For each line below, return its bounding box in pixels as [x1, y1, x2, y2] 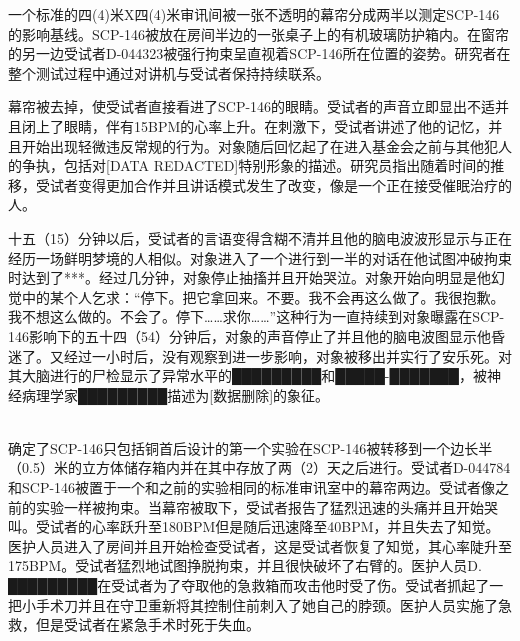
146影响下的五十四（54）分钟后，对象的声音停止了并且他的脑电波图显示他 [8, 325, 491, 346]
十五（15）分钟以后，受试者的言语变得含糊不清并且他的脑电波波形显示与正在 [8, 227, 512, 248]
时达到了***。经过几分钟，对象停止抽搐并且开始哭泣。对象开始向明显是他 [8, 267, 491, 288]
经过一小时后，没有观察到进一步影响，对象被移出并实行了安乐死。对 [63, 345, 512, 366]
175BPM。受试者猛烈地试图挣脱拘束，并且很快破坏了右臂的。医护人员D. [8, 555, 482, 576]
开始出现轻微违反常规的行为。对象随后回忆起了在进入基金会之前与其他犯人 [21, 135, 512, 156]
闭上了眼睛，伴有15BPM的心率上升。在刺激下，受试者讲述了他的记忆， [21, 115, 489, 136]
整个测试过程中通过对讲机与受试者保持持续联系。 [8, 62, 330, 83]
